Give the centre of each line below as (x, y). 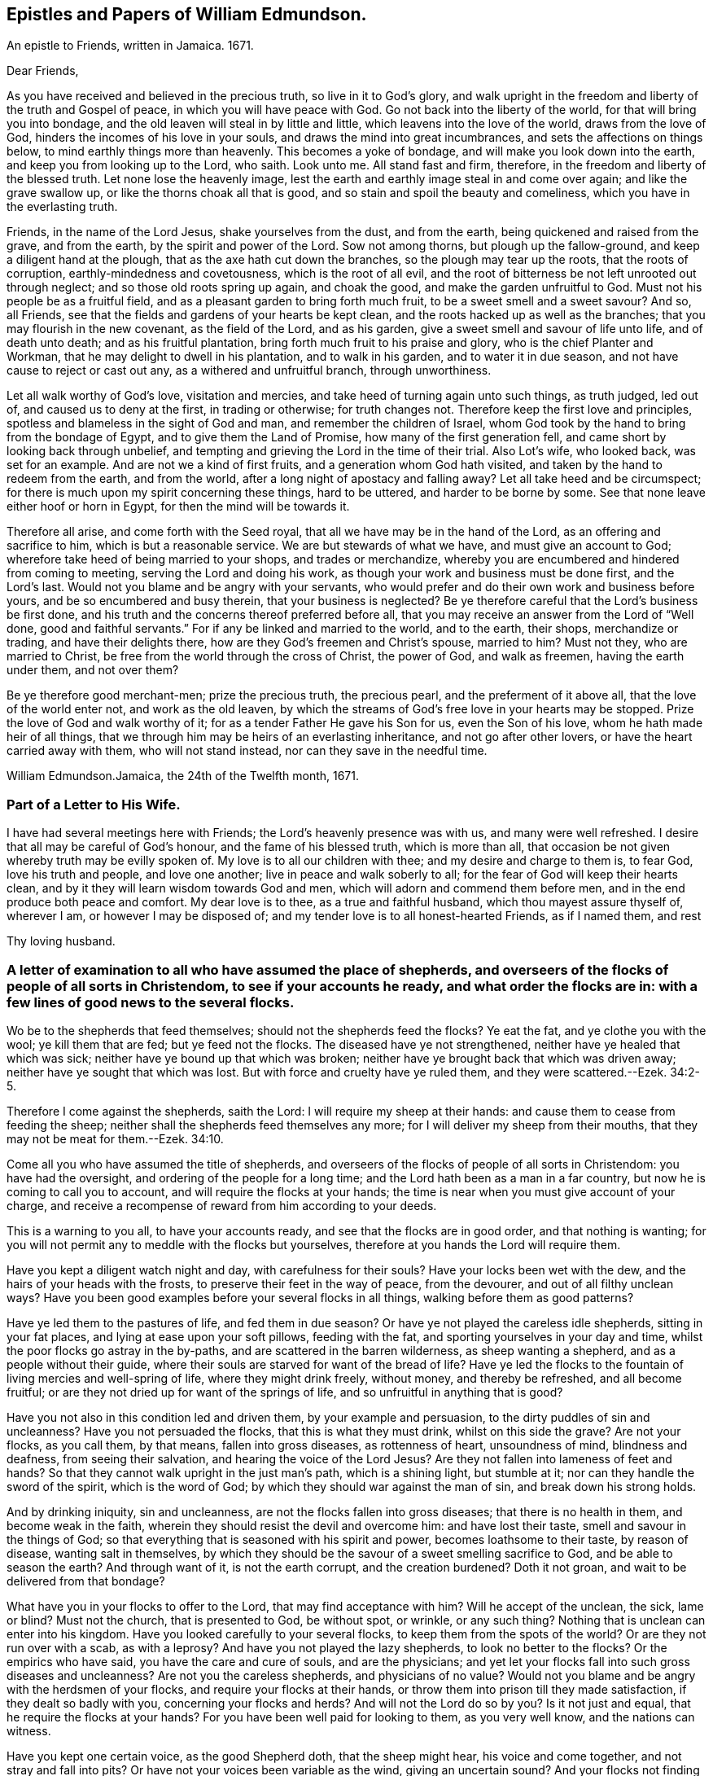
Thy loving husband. (61, 941)
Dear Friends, (43, 71)
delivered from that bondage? (86, 1581)
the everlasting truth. (62, 207)
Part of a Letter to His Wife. (94, 804)
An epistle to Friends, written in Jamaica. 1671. (130, 46)
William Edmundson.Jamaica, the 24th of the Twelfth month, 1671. (183, 776)
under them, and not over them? (93, 670)
